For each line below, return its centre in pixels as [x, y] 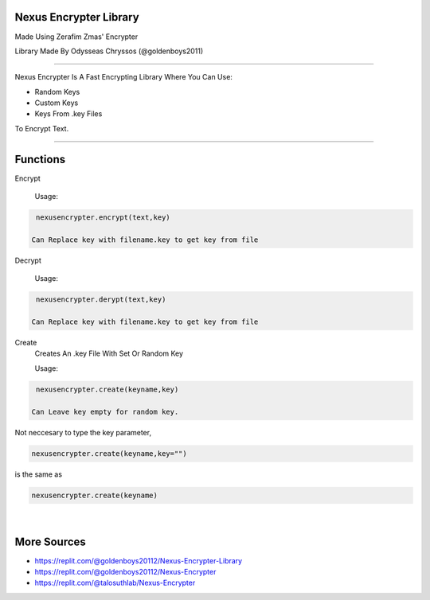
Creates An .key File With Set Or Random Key [109, 353]
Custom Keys [57, 103]
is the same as [39, 474]
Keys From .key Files [68, 114]
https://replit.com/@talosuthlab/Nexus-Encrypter [115, 583]
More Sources [51, 542]
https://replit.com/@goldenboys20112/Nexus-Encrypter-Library [139, 560]
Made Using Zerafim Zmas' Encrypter [76, 37]
